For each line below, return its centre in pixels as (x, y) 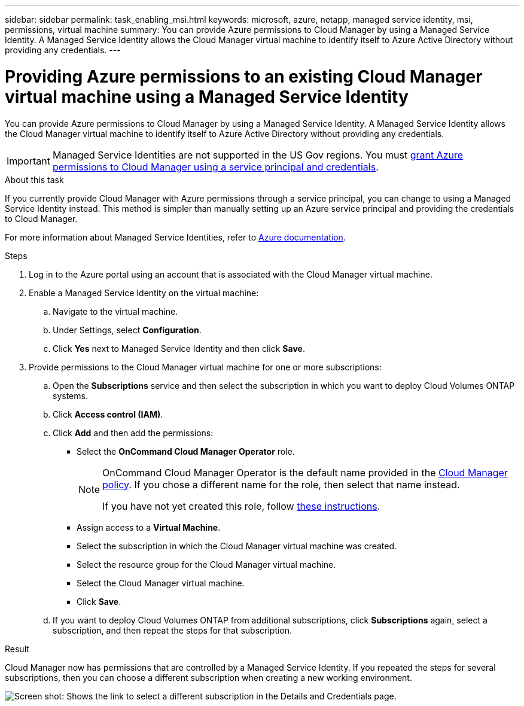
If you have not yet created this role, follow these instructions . (241, 506)
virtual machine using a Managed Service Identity (207, 97)
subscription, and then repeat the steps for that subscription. (173, 630)
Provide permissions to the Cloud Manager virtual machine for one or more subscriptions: (205, 367)
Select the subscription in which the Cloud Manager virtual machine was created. (237, 546)
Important (28, 161)
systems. (70, 395)
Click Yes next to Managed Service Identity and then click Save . (179, 348)
